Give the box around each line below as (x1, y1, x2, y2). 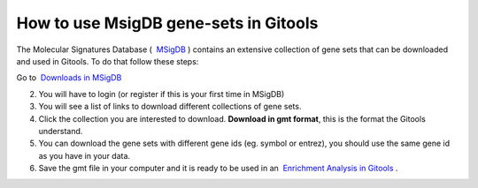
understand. (38, 125, 83, 136)
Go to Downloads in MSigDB (16, 72, 122, 83)
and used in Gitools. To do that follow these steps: (16, 56, 199, 66)
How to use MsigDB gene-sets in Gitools (16, 13, 319, 33)
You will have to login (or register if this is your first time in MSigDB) (38, 88, 285, 99)
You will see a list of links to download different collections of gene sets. (38, 102, 302, 112)
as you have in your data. (38, 150, 131, 161)
